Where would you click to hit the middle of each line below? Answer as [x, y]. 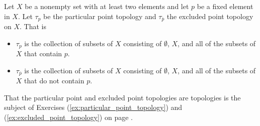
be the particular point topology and [100, 16]
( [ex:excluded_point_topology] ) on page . [68, 117]
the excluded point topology [210, 16]
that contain [43, 53]
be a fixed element [225, 6]
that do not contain [54, 81]
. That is [33, 26]
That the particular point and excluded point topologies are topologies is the [122, 97]
